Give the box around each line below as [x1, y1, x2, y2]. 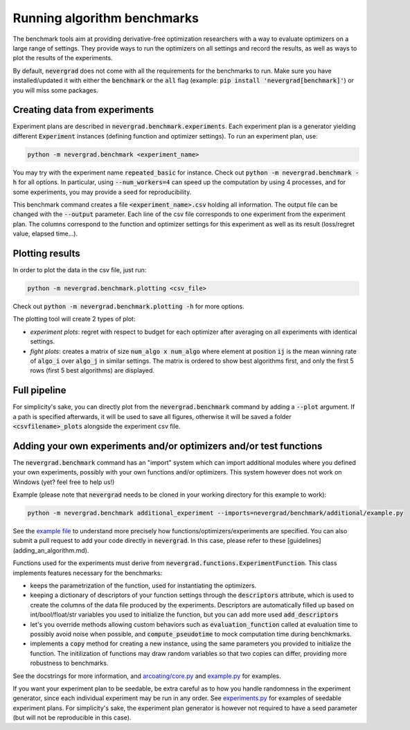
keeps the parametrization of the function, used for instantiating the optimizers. [30, 582, 257, 590]
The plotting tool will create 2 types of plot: [12, 315, 136, 323]
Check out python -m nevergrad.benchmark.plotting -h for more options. [12, 302, 245, 310]
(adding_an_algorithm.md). [12, 546, 89, 554]
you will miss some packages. [12, 86, 98, 94]
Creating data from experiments [12, 104, 154, 116]
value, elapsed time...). [12, 229, 78, 238]
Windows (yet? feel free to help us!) [12, 478, 115, 486]
